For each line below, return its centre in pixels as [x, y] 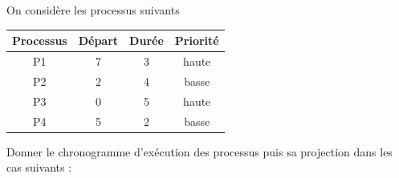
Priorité [197, 40]
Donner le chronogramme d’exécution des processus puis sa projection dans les [199, 151]
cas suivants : [39, 167]
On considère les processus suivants [93, 10]
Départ [98, 40]
